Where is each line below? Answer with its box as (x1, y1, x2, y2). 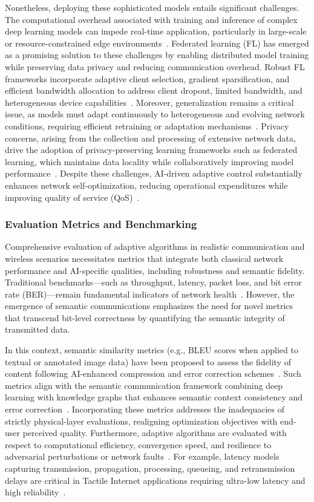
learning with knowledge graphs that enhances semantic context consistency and (5, 391, 303, 403)
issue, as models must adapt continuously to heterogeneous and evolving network (5, 108, 305, 120)
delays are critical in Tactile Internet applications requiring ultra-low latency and (5, 474, 306, 486)
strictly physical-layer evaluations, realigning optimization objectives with (5, 414, 278, 427)
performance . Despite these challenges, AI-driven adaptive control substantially (5, 167, 303, 180)
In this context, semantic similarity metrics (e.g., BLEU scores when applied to (5, 344, 298, 356)
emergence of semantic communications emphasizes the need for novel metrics (5, 299, 293, 312)
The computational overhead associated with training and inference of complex (5, 13, 298, 25)
